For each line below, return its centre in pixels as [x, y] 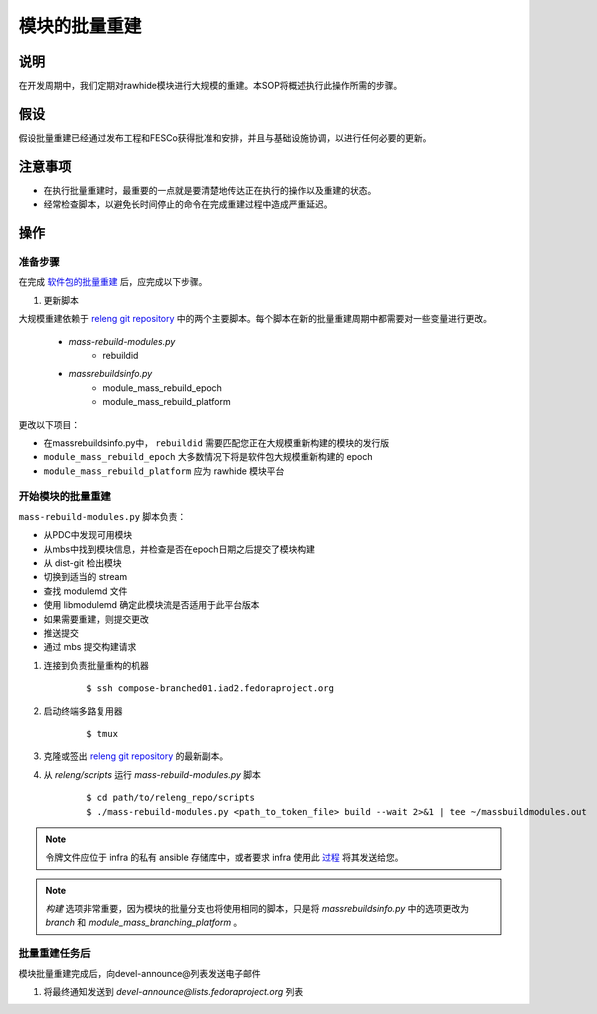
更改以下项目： [49, 424]
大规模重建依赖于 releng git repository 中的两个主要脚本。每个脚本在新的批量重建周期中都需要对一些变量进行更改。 [255, 319]
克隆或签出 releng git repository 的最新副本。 [136, 756]
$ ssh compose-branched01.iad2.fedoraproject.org [210, 688]
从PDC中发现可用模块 [88, 535]
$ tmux [102, 733]
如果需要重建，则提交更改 [96, 619]
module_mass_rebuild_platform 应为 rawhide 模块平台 [164, 471]
